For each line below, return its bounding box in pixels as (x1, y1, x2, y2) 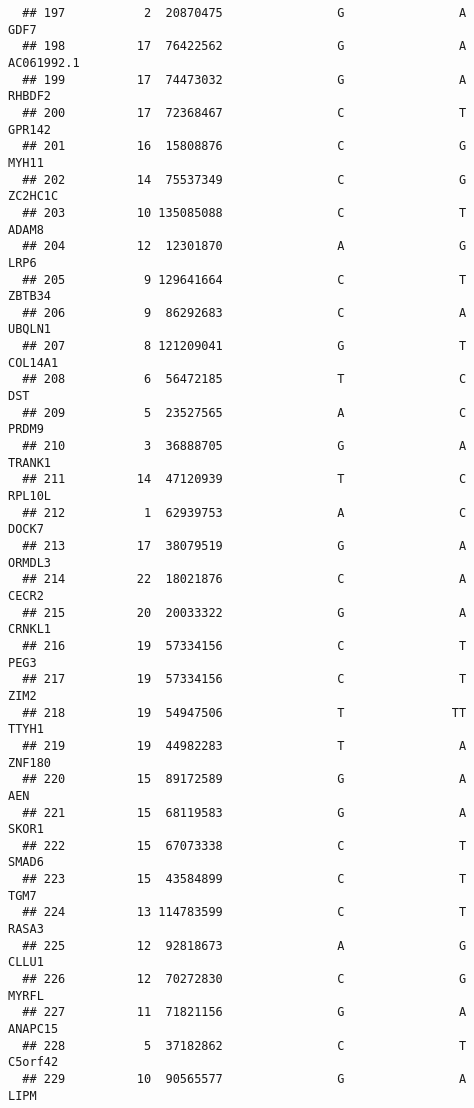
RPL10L (8, 489, 51, 504)
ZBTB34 (8, 289, 51, 304)
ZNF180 (8, 755, 51, 770)
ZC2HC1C (8, 189, 59, 204)
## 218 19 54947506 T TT (22, 705, 467, 720)
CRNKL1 (8, 622, 51, 637)
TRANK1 (8, 455, 51, 470)
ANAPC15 (8, 1022, 59, 1037)
